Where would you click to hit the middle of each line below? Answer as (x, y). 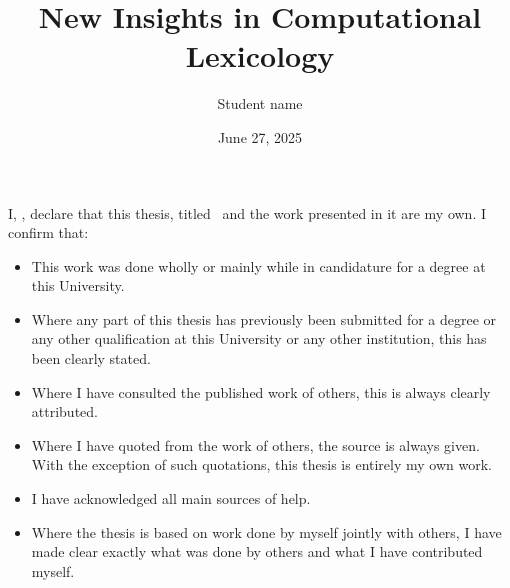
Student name (260, 103)
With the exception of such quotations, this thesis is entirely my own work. (261, 464)
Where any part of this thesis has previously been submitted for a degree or (264, 318)
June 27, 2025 (260, 136)
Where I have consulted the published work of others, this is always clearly (261, 391)
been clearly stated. (91, 358)
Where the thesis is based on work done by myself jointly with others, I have (266, 531)
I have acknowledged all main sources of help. (171, 498)
